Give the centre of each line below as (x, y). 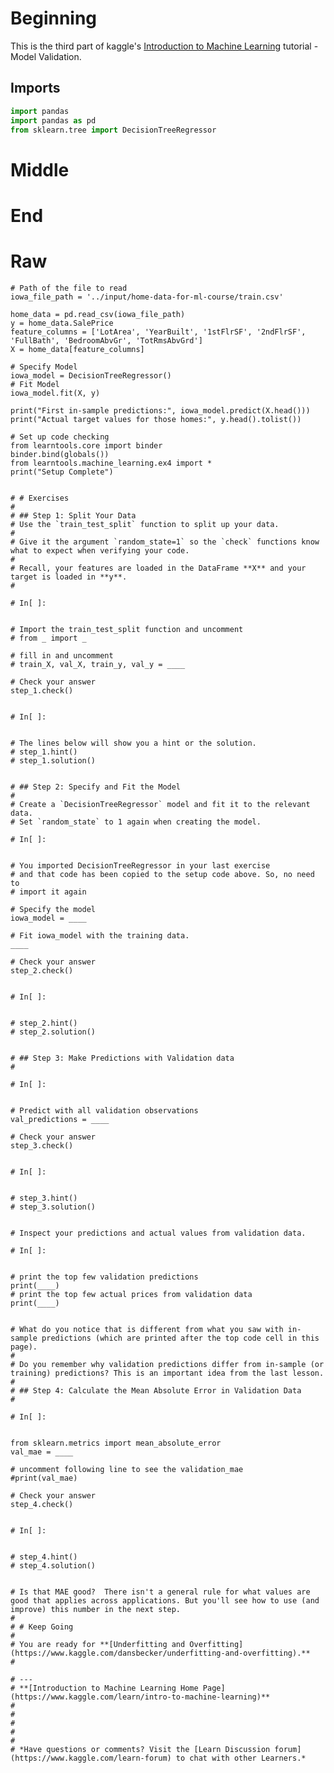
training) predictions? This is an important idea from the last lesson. (167, 1373)
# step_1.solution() (53, 760)
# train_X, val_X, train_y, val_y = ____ (98, 664)
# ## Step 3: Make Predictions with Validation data (122, 1058)
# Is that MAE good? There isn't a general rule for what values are (160, 1592)
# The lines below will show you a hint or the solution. (133, 743)
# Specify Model (44, 367)
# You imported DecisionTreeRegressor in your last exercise (140, 865)
